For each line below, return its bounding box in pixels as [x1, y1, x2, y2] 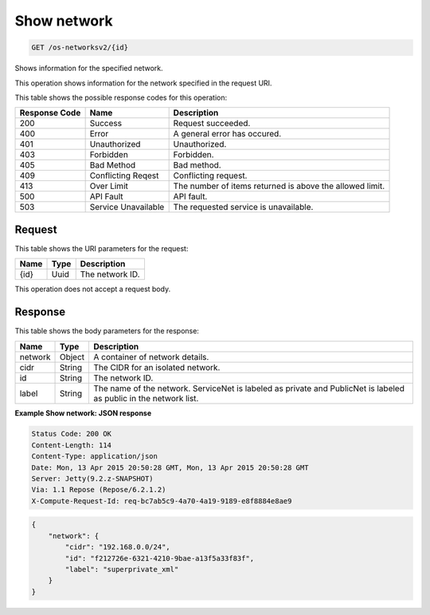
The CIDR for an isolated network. [92, 361, 221, 373]
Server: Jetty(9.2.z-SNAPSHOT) [31, 475, 154, 483]
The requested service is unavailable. [173, 202, 314, 213]
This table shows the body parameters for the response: [14, 326, 199, 336]
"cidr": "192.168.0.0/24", [64, 542, 170, 552]
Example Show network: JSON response [14, 408, 152, 418]
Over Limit [89, 180, 129, 191]
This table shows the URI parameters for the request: [14, 243, 189, 253]
